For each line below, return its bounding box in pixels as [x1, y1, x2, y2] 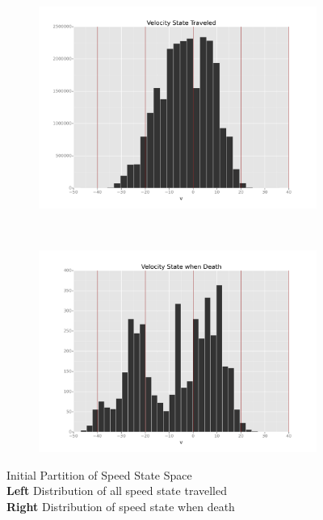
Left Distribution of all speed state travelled [6, 482, 227, 499]
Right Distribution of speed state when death [6, 497, 235, 514]
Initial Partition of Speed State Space [6, 466, 192, 483]
